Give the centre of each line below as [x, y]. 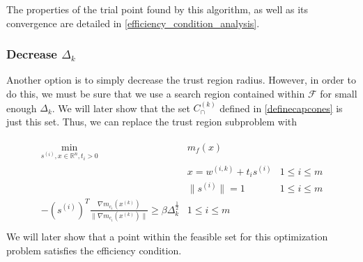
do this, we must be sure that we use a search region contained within [156, 93]
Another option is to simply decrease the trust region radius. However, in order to [181, 80]
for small [339, 93]
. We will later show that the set [121, 108]
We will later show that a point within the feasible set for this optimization [167, 236]
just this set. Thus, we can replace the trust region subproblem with [152, 121]
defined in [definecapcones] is [281, 108]
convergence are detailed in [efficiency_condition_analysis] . [133, 23]
